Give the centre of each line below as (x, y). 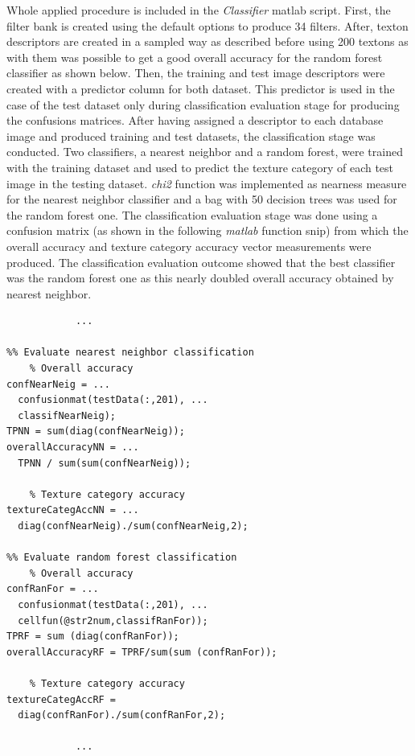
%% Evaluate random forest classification (122, 558)
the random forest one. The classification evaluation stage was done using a (192, 214)
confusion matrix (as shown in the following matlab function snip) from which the (207, 230)
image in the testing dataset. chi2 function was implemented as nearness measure (207, 183)
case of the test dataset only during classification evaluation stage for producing (203, 104)
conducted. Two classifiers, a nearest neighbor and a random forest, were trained (205, 152)
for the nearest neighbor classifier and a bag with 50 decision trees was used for (202, 199)
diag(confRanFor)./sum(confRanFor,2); (122, 715)
